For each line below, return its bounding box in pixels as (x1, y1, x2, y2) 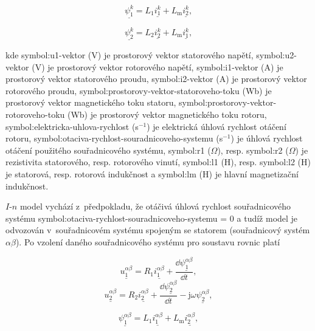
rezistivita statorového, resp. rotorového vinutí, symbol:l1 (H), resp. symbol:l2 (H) (5, 155, 311, 168)
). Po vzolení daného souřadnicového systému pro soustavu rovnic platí (15, 235, 280, 248)
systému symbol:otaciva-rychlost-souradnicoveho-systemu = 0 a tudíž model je (5, 211, 298, 224)
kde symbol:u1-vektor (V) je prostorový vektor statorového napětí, (5, 49, 254, 61)
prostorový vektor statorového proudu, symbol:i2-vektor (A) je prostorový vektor (5, 72, 307, 85)
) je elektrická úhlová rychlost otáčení (147, 120, 286, 132)
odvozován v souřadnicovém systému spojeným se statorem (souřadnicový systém (5, 224, 310, 236)
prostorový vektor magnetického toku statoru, (5, 96, 176, 109)
